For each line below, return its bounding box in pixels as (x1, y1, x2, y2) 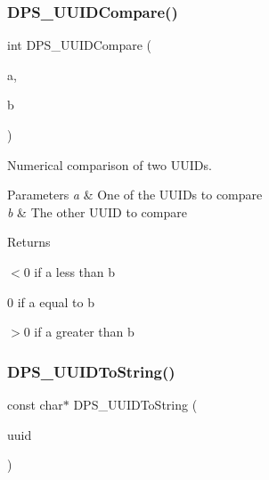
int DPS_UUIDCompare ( (7, 36, 152, 54)
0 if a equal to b (7, 292, 94, 311)
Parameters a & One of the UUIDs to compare (7, 185, 263, 204)
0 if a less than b (23, 262, 116, 281)
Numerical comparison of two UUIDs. (7, 155, 212, 174)
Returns (7, 232, 51, 251)
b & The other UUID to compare (7, 202, 187, 221)
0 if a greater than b (23, 322, 134, 341)
